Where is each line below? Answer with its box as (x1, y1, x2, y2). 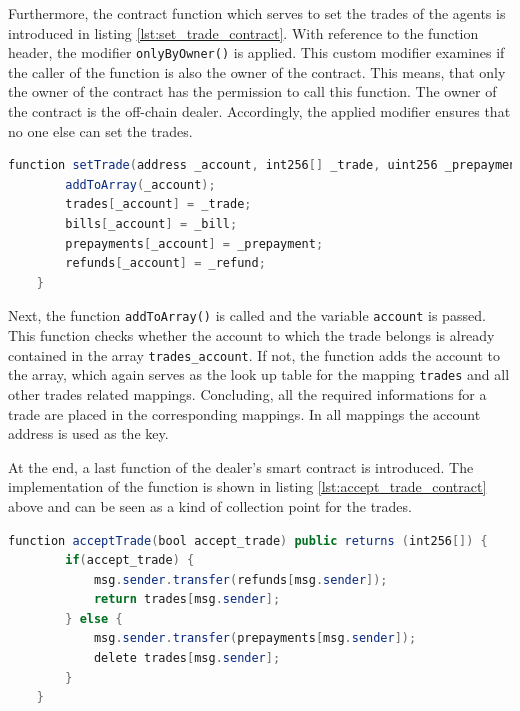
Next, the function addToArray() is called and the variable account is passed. (8, 305, 486, 326)
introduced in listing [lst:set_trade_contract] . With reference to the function (8, 22, 479, 43)
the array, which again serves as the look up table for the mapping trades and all (8, 364, 510, 385)
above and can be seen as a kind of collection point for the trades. (8, 495, 412, 516)
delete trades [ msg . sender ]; (93, 651, 281, 666)
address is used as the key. (8, 423, 169, 444)
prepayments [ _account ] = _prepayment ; (65, 236, 324, 251)
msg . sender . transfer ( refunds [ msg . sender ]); (93, 572, 388, 587)
